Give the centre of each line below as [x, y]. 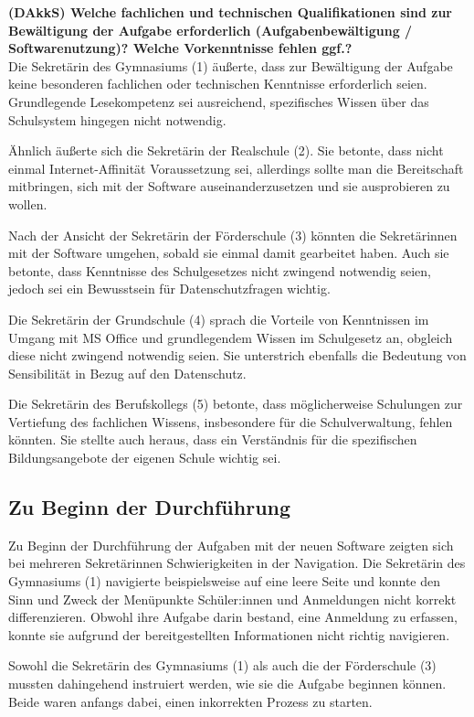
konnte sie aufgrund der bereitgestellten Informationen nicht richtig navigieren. [229, 634]
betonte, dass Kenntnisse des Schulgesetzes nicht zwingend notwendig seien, [220, 270]
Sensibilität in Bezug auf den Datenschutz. [127, 373]
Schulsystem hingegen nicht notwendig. [117, 119]
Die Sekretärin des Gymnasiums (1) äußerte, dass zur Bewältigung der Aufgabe [231, 65]
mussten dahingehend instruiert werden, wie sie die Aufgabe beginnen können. [227, 684]
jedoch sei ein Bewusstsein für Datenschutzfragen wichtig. [169, 289]
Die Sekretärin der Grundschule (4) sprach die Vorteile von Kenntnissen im [219, 319]
